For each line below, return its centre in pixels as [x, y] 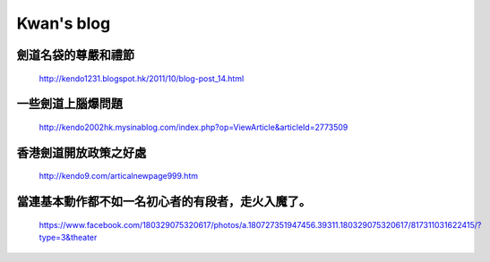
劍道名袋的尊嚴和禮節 [75, 55]
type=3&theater [68, 238]
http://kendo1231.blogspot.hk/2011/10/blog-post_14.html [142, 78]
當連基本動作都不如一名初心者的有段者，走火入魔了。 [163, 202]
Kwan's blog [64, 23]
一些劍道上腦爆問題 [69, 104]
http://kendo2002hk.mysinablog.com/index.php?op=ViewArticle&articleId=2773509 [193, 127]
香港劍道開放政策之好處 [82, 152]
